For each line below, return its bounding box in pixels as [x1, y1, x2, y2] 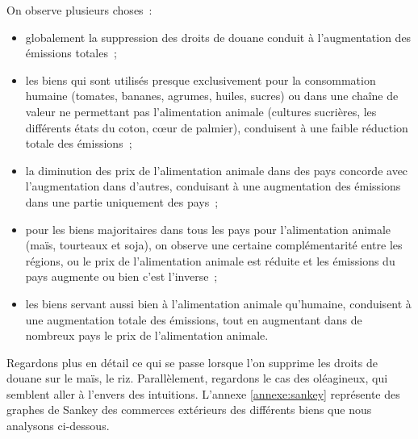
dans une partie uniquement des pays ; [25, 193, 219, 210]
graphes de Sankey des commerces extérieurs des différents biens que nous [6, 401, 372, 418]
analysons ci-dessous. [6, 417, 110, 434]
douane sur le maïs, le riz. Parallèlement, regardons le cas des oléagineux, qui [6, 370, 388, 387]
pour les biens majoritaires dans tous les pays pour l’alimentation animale [25, 220, 391, 237]
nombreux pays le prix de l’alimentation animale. [25, 327, 269, 344]
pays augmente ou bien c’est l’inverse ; [25, 268, 218, 285]
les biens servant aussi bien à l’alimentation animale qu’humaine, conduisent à [25, 295, 412, 311]
